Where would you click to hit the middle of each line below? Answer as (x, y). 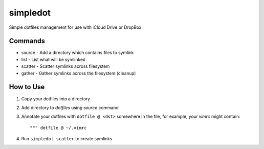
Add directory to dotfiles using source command (70, 108)
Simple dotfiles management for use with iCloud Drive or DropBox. (76, 27)
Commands (27, 41)
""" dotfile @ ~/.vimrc (58, 128)
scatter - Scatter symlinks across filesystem (66, 66)
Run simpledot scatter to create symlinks (67, 139)
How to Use (27, 87)
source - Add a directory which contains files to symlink (77, 53)
